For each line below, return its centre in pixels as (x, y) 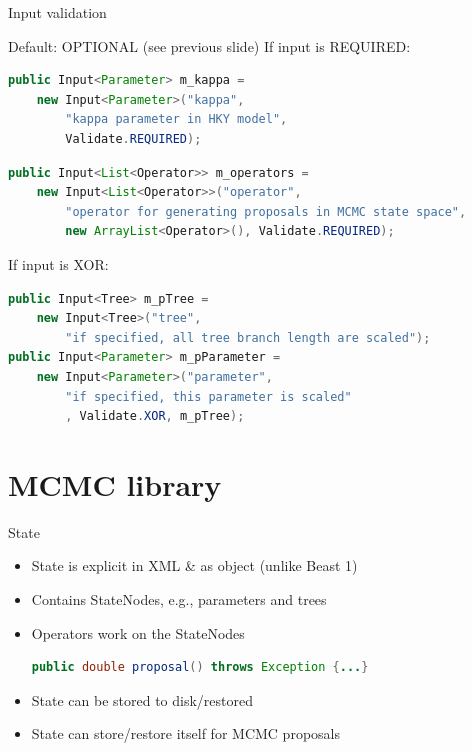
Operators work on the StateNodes (138, 632)
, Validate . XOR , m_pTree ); (155, 416)
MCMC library (115, 483)
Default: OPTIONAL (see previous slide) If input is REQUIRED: (209, 45)
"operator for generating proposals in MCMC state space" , (266, 211)
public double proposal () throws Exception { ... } (200, 667)
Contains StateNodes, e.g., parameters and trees (179, 599)
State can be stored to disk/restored (142, 699)
